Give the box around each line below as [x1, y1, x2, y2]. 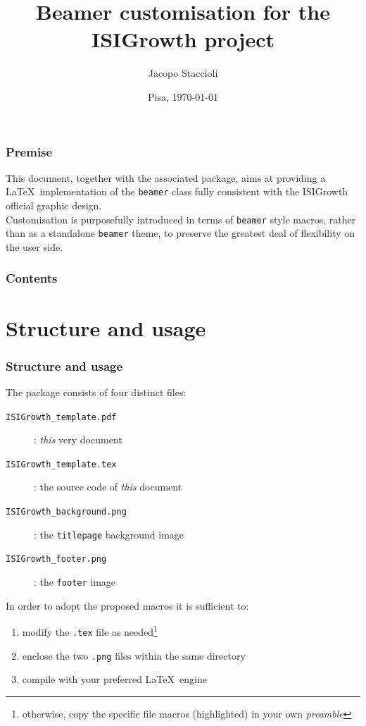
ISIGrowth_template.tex [6, 459, 117, 469]
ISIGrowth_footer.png [6, 554, 107, 565]
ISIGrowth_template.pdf [6, 412, 117, 422]
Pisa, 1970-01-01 [148, 89, 218, 104]
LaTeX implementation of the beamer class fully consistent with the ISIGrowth [6, 184, 348, 199]
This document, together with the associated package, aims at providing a [6, 170, 326, 185]
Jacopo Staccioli [148, 66, 218, 80]
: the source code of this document [34, 479, 182, 494]
